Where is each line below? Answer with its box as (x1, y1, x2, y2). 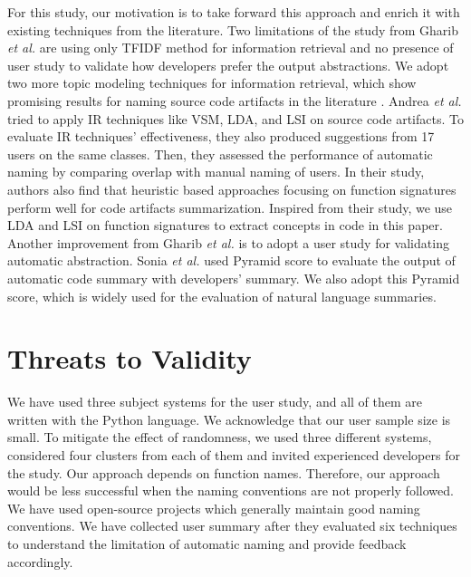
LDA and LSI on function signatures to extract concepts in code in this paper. (7, 216, 443, 235)
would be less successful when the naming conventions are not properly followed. (7, 481, 454, 500)
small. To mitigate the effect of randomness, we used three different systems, (7, 428, 432, 447)
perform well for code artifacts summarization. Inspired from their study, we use (7, 197, 453, 216)
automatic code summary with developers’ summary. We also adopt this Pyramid (7, 268, 460, 287)
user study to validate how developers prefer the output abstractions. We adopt (7, 55, 449, 74)
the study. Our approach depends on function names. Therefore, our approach (7, 463, 440, 482)
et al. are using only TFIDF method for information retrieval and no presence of (7, 38, 454, 57)
